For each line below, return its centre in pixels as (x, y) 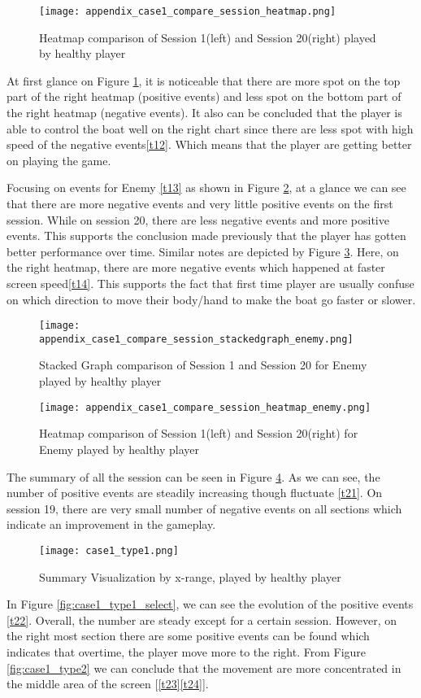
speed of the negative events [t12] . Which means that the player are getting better (209, 144)
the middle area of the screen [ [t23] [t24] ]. (108, 684)
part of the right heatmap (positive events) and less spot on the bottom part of (204, 96)
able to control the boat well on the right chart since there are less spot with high (210, 128)
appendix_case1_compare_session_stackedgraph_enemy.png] (196, 339)
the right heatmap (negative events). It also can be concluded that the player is (204, 113)
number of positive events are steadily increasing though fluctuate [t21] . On (195, 493)
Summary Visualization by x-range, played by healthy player (190, 576)
